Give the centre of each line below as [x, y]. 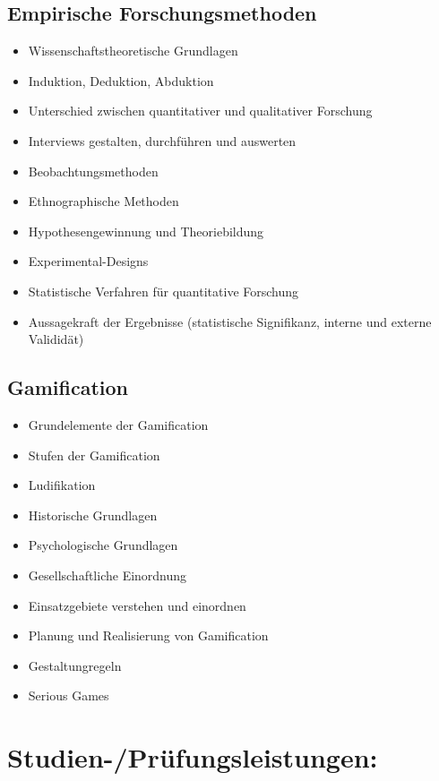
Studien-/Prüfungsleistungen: [193, 757]
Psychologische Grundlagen [103, 545]
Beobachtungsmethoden [93, 171]
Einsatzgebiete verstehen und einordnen [137, 605]
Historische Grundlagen [93, 515]
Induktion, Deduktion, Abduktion [121, 80]
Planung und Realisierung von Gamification [148, 635]
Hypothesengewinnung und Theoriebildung [146, 231]
